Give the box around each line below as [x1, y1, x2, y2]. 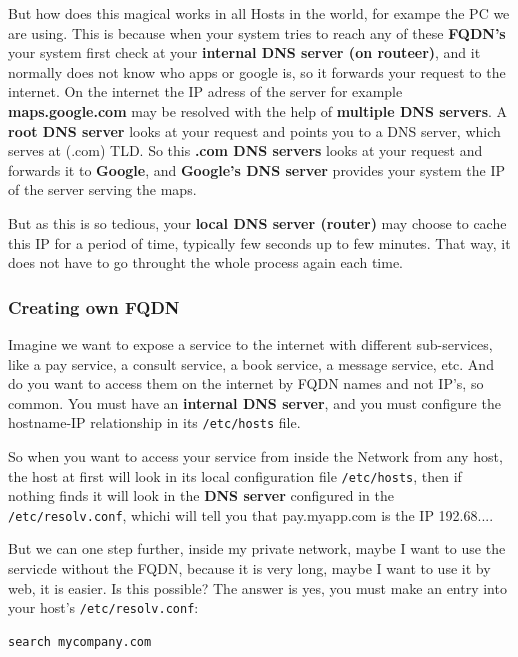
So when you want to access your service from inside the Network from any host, [8, 445, 503, 466]
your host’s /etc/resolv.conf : [8, 597, 199, 618]
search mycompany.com [8, 634, 152, 649]
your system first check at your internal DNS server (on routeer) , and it [8, 42, 481, 63]
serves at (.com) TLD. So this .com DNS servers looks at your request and [8, 140, 483, 161]
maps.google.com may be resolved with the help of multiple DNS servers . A [8, 100, 508, 121]
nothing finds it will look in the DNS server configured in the [8, 485, 394, 506]
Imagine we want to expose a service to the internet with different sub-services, [8, 333, 493, 354]
